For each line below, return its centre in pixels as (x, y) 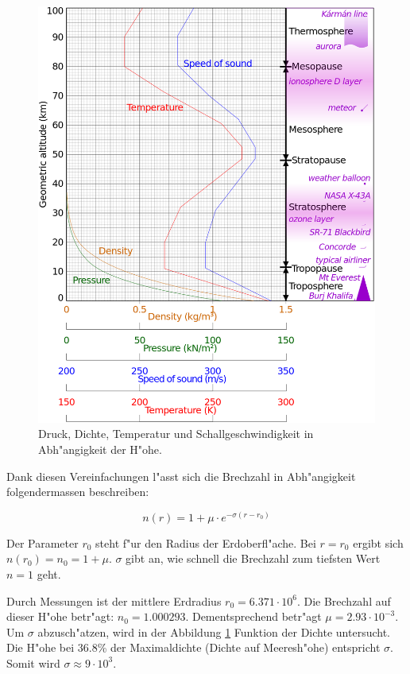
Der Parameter (43, 542)
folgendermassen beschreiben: (78, 492)
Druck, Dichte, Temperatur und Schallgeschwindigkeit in (176, 434)
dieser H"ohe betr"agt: (60, 616)
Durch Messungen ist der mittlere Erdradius (114, 600)
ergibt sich (378, 542)
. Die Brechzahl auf (344, 600)
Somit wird (33, 662)
